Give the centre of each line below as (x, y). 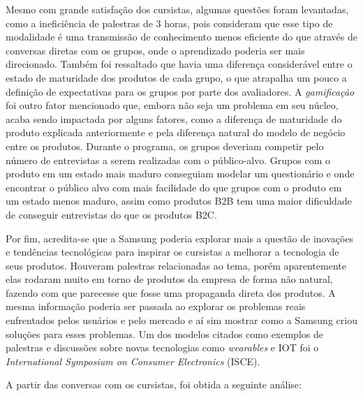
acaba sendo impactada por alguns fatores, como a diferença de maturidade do (174, 118)
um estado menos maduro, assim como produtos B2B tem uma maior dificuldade (179, 201)
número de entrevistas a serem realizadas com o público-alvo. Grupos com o (168, 160)
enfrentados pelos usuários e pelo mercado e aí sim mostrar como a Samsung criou (181, 320)
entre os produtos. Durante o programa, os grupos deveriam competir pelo (165, 146)
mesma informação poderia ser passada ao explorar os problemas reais (156, 306)
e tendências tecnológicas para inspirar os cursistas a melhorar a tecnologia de (172, 252)
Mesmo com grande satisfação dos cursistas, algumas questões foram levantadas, (177, 9)
